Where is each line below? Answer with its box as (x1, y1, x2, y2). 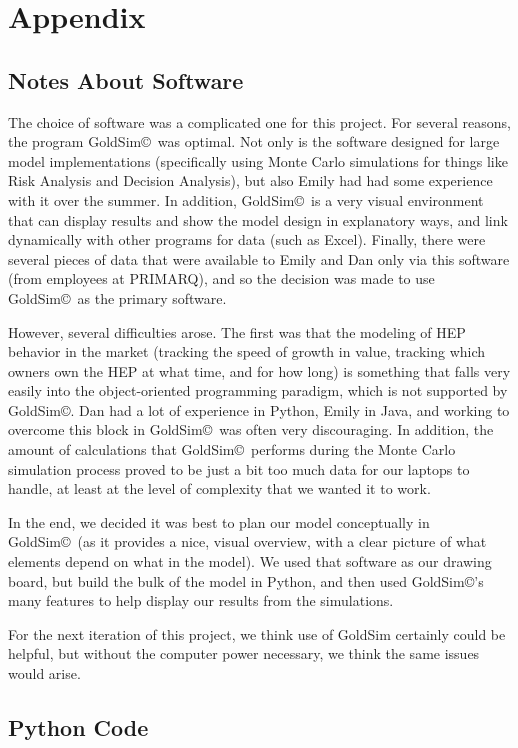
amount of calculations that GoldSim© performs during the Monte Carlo (8, 439, 456, 460)
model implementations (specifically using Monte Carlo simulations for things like (8, 150, 508, 171)
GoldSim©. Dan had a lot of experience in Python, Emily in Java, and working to (8, 399, 510, 420)
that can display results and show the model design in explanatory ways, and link (8, 209, 508, 230)
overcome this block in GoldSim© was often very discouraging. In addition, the (8, 419, 494, 440)
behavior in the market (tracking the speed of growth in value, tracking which (8, 341, 486, 362)
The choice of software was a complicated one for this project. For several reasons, (8, 111, 511, 132)
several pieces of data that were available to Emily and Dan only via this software (8, 248, 510, 269)
